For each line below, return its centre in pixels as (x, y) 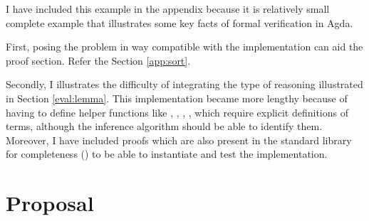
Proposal (50, 203)
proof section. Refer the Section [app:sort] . (98, 60)
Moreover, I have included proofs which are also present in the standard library (179, 140)
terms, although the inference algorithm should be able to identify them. (164, 126)
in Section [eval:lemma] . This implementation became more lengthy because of (177, 98)
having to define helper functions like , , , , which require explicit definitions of (177, 112)
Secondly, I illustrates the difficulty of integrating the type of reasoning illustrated (184, 84)
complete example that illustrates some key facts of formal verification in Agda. (180, 22)
